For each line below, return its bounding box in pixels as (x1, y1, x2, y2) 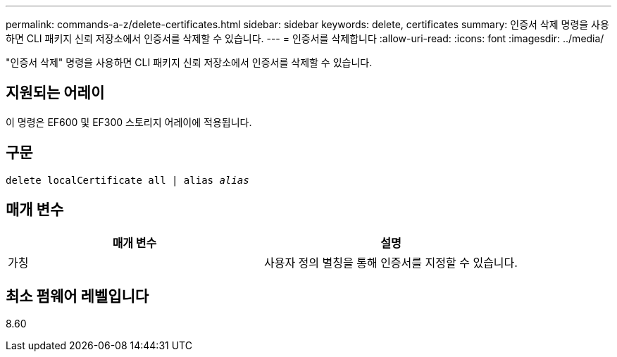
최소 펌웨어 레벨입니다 (6, 287, 149, 305)
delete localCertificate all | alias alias (6, 174, 249, 186)
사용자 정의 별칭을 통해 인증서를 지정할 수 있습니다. (263, 255, 518, 270)
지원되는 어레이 (6, 84, 105, 102)
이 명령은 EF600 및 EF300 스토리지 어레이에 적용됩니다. (6, 115, 252, 128)
